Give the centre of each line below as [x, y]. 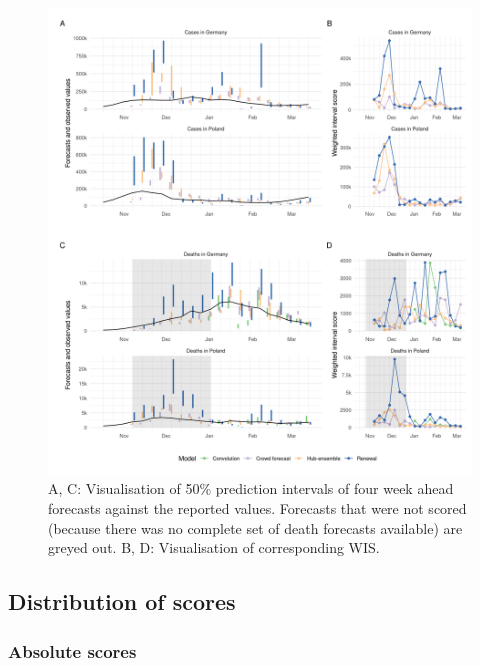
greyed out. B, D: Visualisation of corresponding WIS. [214, 547]
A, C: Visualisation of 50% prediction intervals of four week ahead [251, 488]
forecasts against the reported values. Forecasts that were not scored [257, 508]
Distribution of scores [122, 601]
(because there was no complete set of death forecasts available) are [255, 527]
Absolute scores [72, 650]
